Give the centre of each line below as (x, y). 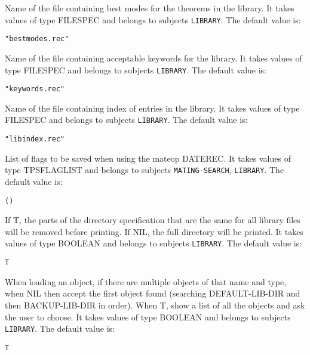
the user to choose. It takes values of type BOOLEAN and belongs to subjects (148, 317)
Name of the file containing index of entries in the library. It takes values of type (152, 108)
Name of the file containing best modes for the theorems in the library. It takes (150, 8)
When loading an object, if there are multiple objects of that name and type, (146, 281)
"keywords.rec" (35, 89)
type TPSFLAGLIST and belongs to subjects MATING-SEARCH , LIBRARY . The (145, 170)
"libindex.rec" (35, 139)
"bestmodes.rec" (37, 39)
